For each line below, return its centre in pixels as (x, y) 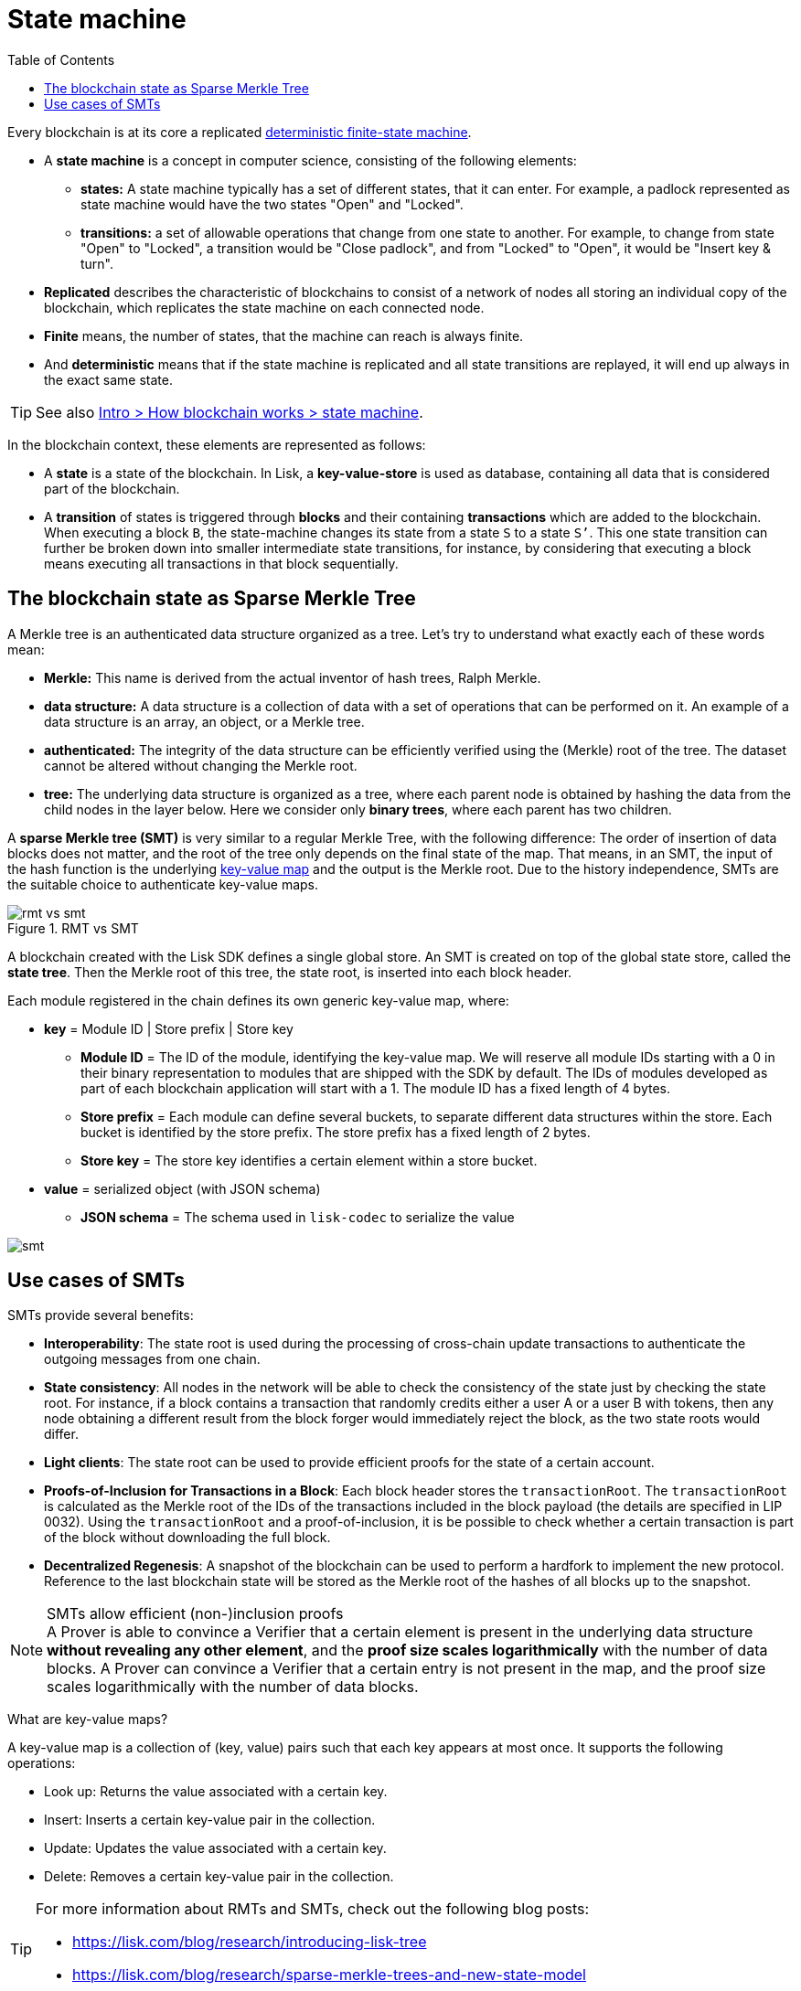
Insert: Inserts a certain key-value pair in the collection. (210, 1820)
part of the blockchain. (112, 488)
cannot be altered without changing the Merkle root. (201, 765)
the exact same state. (108, 379)
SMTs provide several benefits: (101, 1315)
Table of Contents (61, 59)
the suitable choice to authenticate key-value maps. (163, 884)
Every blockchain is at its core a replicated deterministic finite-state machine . (240, 132)
